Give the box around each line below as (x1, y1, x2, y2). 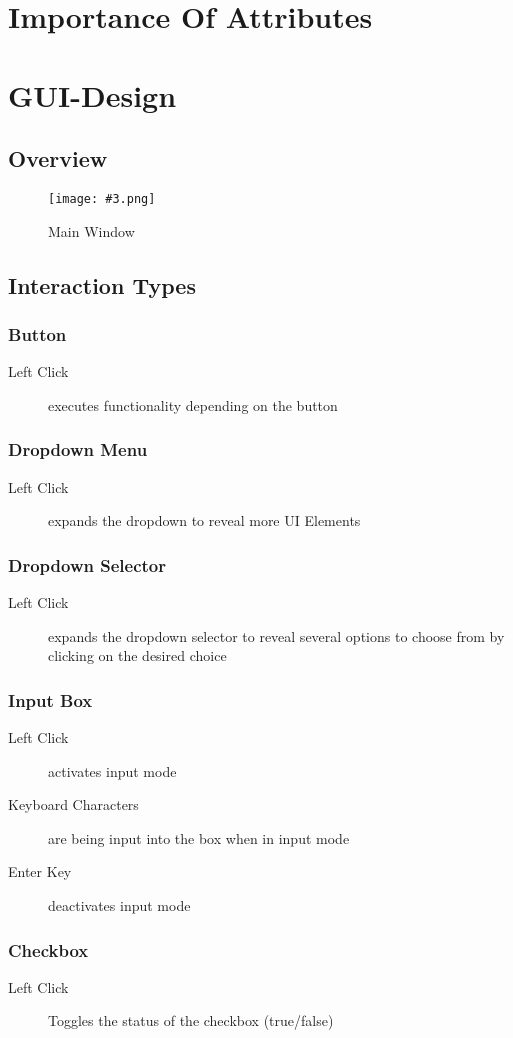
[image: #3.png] (48, 191, 156, 206)
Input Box (8, 687, 93, 712)
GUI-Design (8, 74, 177, 115)
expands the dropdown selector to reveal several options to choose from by (48, 625, 505, 646)
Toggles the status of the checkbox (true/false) (48, 1010, 334, 1031)
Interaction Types (8, 269, 196, 300)
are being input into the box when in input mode (48, 827, 350, 848)
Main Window (48, 220, 135, 241)
